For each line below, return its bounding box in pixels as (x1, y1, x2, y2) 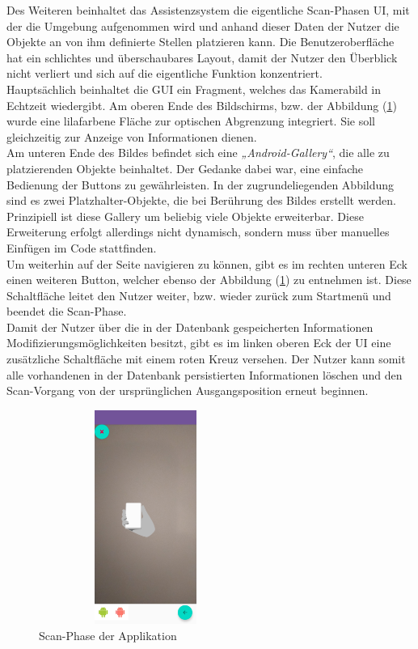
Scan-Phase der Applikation (39, 627, 177, 643)
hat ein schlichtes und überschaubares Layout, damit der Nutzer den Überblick (6, 49, 398, 66)
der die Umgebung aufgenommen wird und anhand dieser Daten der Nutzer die (6, 17, 399, 34)
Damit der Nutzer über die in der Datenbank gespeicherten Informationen (6, 318, 374, 335)
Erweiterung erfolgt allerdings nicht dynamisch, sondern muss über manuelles (6, 223, 390, 240)
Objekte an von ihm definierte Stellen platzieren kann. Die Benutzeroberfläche (6, 33, 395, 50)
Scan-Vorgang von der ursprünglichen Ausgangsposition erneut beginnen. (6, 382, 369, 399)
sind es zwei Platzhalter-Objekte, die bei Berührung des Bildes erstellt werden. (6, 192, 396, 209)
